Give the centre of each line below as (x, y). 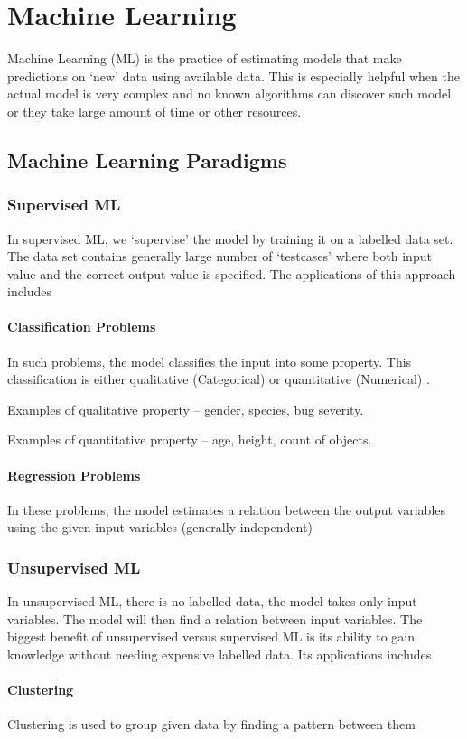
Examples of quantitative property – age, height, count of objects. (190, 440)
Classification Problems (82, 327)
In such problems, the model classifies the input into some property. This (210, 361)
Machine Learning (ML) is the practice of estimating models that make (205, 58)
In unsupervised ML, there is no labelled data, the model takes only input (212, 601)
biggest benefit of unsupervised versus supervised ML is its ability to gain (211, 636)
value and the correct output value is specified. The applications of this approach (232, 273)
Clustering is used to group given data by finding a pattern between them (211, 724)
